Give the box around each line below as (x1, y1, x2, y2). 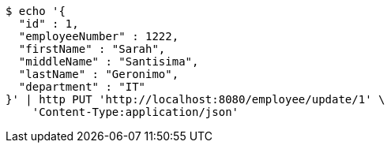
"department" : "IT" (18, 80, 146, 93)
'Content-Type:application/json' (32, 106, 239, 118)
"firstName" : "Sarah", (18, 43, 166, 55)
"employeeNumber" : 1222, (18, 30, 179, 43)
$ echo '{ (6, 5, 66, 17)
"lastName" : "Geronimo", (18, 68, 179, 80)
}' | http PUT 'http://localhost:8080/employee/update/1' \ (6, 93, 385, 106)
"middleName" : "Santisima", (18, 55, 199, 68)
